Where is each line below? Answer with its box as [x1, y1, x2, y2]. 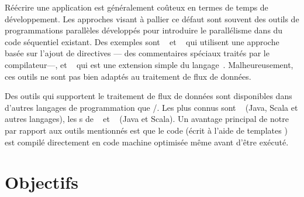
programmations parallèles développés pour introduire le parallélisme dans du [5, 24, 283, 36]
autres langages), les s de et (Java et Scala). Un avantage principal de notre [5, 113, 289, 125]
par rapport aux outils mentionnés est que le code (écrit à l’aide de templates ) [5, 124, 288, 136]
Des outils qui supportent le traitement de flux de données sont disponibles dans [5, 90, 292, 102]
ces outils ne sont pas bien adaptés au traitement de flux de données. [5, 70, 251, 82]
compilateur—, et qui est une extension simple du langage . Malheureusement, [5, 58, 293, 70]
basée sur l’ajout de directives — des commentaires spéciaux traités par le [5, 47, 270, 59]
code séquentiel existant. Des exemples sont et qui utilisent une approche [5, 35, 279, 47]
